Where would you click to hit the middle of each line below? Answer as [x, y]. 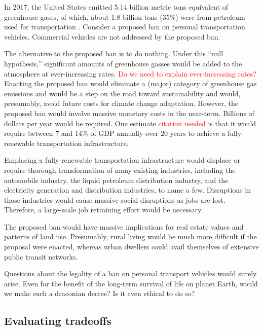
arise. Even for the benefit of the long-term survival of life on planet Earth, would [131, 283]
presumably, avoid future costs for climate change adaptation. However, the [121, 103]
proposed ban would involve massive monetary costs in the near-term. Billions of [129, 113]
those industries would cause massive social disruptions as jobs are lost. [115, 199]
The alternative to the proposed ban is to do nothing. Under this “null [114, 53]
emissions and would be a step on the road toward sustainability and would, [122, 93]
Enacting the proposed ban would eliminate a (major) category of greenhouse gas [130, 83]
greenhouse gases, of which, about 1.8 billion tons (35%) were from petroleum [125, 16]
